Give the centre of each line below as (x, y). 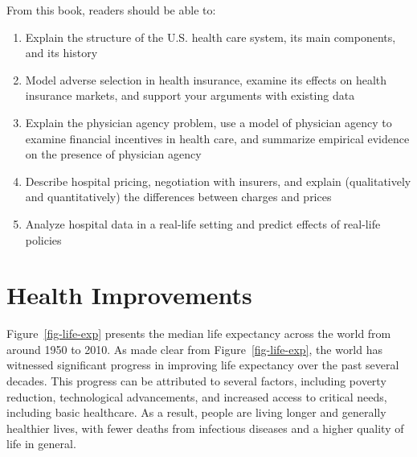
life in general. (41, 444)
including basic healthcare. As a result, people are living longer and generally (196, 412)
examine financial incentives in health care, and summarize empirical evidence (217, 138)
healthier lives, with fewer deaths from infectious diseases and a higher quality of (205, 428)
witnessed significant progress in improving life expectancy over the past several (203, 365)
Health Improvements (129, 295)
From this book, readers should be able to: (111, 10)
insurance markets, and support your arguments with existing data (190, 95)
